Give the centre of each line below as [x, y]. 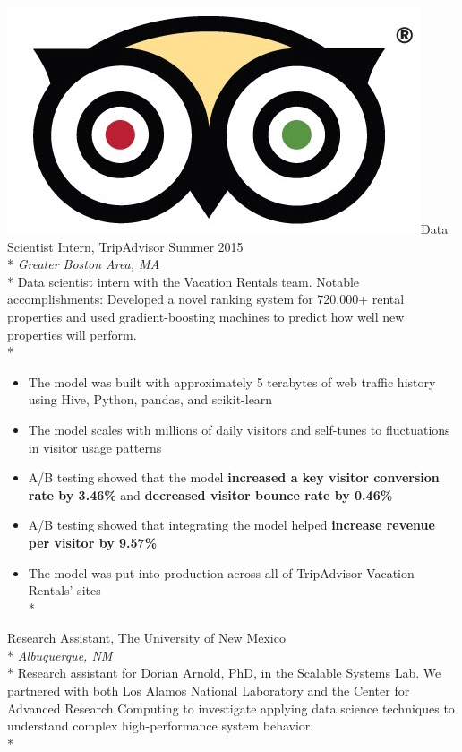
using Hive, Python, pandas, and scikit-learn [150, 399]
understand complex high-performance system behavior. [161, 726]
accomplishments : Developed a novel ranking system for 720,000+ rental [206, 299]
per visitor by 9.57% [93, 542]
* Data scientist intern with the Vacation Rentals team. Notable [184, 281]
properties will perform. [72, 334]
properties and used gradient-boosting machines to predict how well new [206, 316]
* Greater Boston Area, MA [84, 264]
